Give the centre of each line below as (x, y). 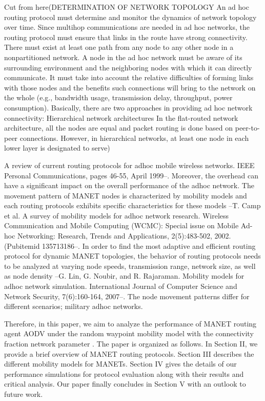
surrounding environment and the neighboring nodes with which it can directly (128, 67)
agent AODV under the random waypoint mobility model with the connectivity (129, 333)
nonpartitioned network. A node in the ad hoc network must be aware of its (123, 57)
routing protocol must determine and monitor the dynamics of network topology (130, 17)
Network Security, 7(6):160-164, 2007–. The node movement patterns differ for (127, 296)
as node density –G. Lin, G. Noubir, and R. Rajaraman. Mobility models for (124, 276)
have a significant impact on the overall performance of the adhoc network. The (129, 185)
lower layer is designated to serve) (57, 148)
